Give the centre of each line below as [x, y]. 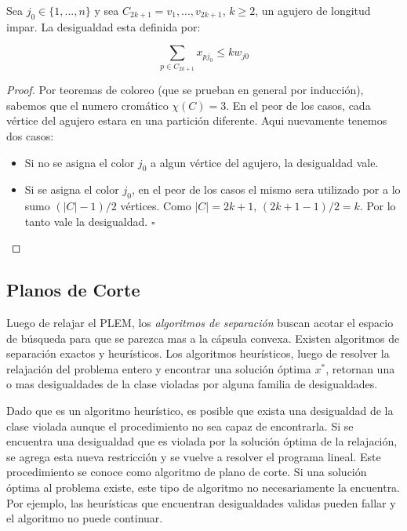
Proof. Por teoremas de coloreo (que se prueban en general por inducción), [185, 90]
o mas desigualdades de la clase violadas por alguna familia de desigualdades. [192, 384]
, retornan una [360, 368]
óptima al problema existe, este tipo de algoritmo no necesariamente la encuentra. [203, 487]
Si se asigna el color [72, 189]
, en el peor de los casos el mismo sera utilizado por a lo [266, 189]
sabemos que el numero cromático [87, 105]
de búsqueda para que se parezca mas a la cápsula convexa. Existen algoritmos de [203, 338]
